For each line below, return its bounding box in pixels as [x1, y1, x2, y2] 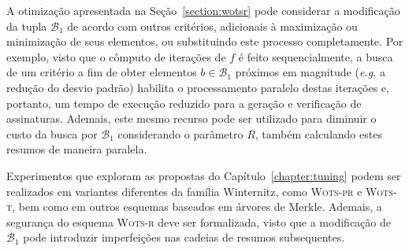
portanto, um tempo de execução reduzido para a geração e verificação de [6, 94, 362, 111]
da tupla [6, 17, 47, 34]
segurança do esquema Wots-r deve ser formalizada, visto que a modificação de [6, 213, 391, 230]
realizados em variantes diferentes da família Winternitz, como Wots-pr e [6, 183, 363, 199]
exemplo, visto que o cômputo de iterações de [6, 48, 226, 65]
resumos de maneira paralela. [6, 141, 147, 157]
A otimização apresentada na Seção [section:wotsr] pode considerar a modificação [6, 2, 400, 18]
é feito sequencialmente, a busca [238, 48, 393, 65]
